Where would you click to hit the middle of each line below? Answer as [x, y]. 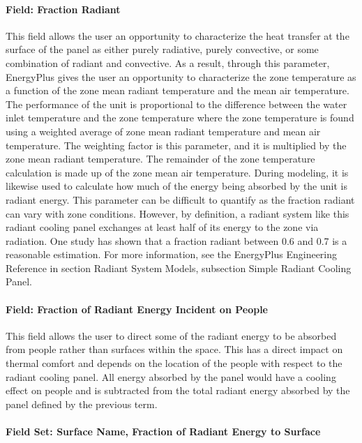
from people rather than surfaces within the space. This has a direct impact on [174, 349]
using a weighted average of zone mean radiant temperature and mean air [163, 131]
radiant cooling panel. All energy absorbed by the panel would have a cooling [171, 376]
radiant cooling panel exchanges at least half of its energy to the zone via [162, 227]
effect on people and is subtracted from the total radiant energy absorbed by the [178, 390]
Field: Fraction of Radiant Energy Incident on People [137, 309]
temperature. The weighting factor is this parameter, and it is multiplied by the [176, 145]
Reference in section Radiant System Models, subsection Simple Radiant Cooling [179, 268]
